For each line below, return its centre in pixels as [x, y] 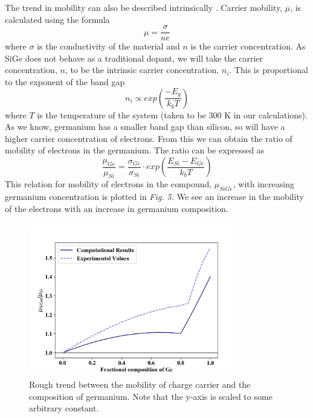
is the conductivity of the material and [108, 46]
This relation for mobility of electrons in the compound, [108, 184]
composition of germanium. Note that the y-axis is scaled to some [151, 396]
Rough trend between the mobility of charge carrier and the [140, 384]
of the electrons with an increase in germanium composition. [117, 208]
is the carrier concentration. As [248, 46]
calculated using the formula [57, 19]
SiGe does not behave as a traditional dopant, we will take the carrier [134, 58]
